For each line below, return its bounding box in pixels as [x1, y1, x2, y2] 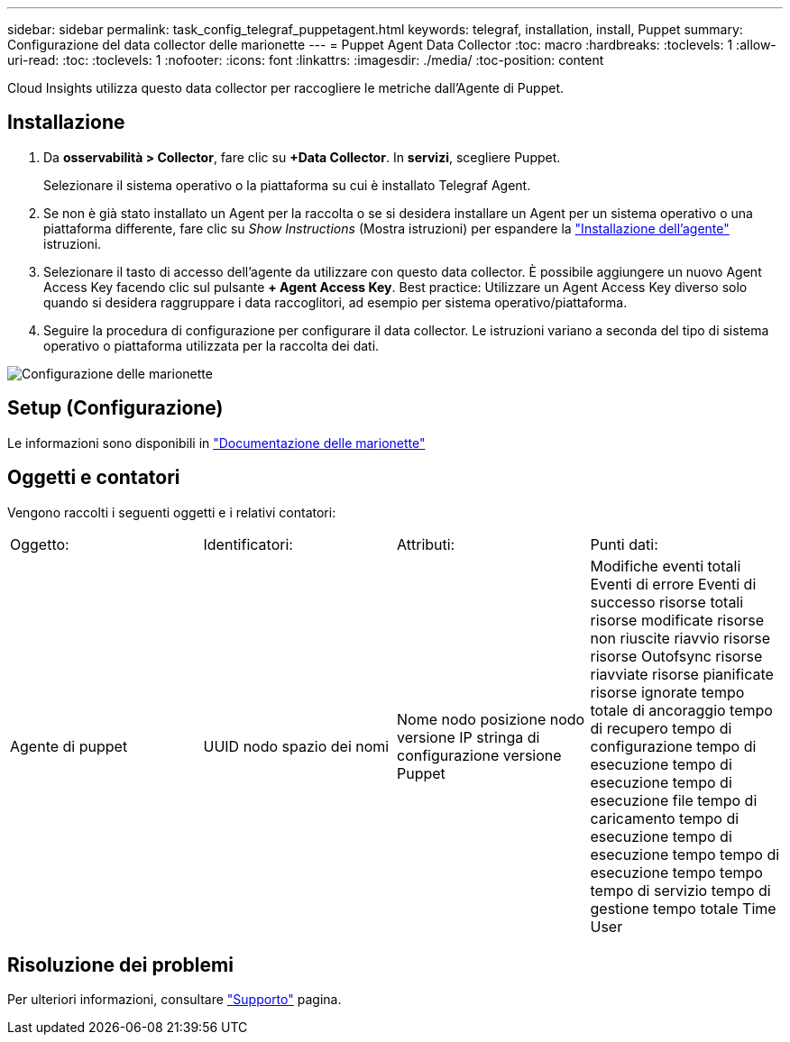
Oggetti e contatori [7, 466, 180, 489]
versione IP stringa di [397, 727, 540, 746]
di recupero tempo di [590, 718, 732, 737]
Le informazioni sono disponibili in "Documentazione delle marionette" [7, 434, 426, 451]
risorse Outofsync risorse [590, 646, 763, 665]
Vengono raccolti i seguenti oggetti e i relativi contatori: [7, 504, 336, 520]
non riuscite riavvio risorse [590, 628, 771, 647]
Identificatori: [203, 535, 293, 553]
